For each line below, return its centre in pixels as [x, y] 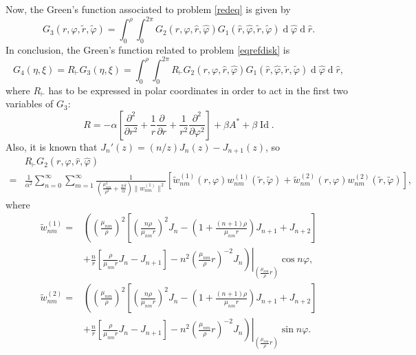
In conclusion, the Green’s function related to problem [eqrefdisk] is [148, 49]
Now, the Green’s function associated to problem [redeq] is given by [148, 9]
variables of [30, 104]
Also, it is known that [52, 146]
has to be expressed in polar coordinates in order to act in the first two [198, 90]
